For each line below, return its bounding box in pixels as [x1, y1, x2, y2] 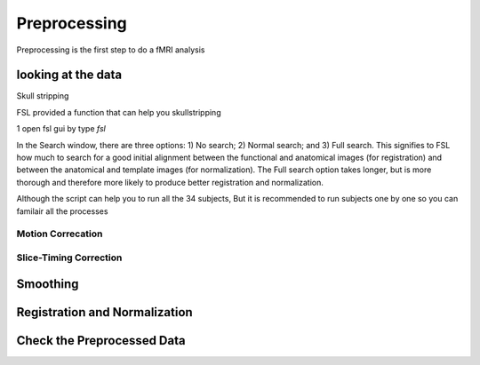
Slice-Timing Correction [16, 251, 123, 264]
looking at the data [16, 67, 123, 83]
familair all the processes [16, 205, 108, 217]
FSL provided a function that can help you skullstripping [16, 107, 221, 117]
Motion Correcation [16, 227, 103, 240]
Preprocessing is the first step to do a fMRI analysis [16, 44, 205, 55]
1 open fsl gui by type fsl [16, 123, 106, 134]
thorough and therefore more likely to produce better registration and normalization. [16, 177, 324, 187]
